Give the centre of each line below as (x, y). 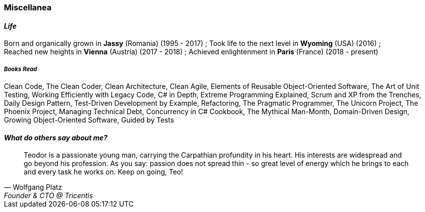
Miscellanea (28, 7)
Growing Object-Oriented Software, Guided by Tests (89, 120)
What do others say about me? (56, 137)
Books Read (21, 69)
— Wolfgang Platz (33, 187)
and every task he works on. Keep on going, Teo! (104, 172)
